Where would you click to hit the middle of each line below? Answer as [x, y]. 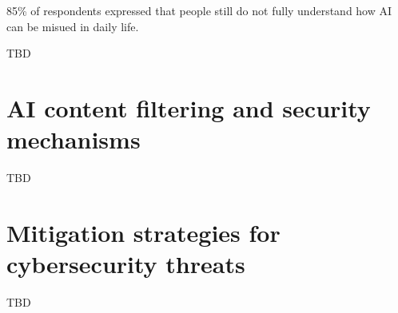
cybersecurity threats [126, 264]
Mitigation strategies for [143, 232]
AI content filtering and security [189, 107]
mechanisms [74, 139]
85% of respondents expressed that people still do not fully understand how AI [199, 10]
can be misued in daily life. [73, 26]
